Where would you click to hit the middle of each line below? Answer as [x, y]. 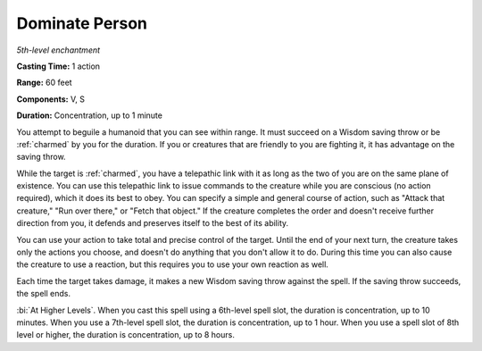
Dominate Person [82, 23]
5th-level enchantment [58, 50]
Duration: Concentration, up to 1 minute [89, 115]
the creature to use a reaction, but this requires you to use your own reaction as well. [173, 264]
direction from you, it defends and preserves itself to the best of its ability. [153, 223]
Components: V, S [50, 99]
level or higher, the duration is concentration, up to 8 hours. [126, 335]
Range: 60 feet [44, 83]
